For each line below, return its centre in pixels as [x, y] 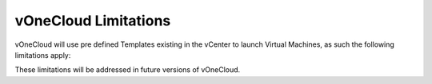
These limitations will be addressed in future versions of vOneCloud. [128, 70]
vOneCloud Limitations [93, 21]
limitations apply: [43, 55]
